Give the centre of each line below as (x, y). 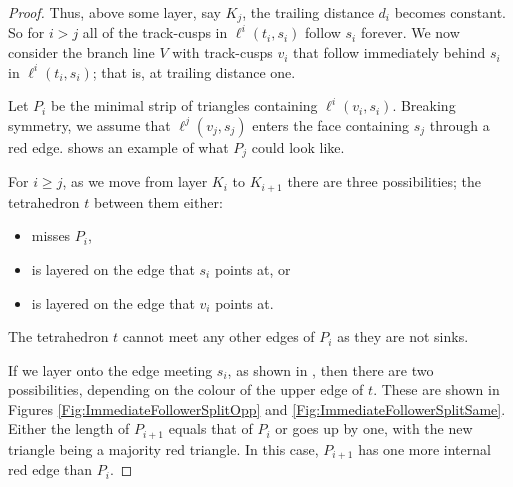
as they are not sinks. (403, 336)
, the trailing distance (308, 12)
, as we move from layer (135, 181)
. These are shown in (436, 389)
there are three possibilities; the (384, 181)
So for (26, 32)
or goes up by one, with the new (374, 428)
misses (51, 235)
